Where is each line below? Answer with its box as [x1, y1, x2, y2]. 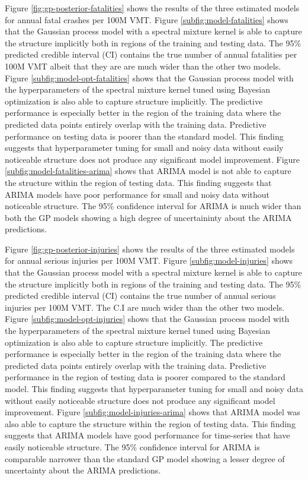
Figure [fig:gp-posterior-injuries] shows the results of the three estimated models [5, 242, 295, 255]
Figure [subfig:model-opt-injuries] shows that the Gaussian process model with [5, 312, 290, 325]
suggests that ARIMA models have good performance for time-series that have [5, 429, 290, 441]
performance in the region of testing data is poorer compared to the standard [5, 371, 285, 383]
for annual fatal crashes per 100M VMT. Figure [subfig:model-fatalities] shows [5, 13, 288, 26]
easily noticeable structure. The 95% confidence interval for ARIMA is [5, 440, 260, 453]
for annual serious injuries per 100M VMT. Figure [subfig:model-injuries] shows [5, 254, 293, 267]
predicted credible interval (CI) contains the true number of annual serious [5, 289, 276, 302]
